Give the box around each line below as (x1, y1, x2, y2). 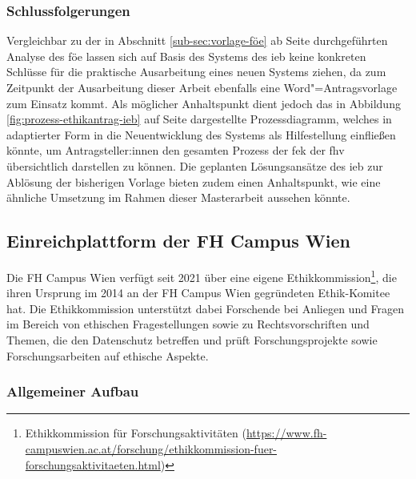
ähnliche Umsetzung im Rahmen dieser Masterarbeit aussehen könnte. (6, 189, 350, 206)
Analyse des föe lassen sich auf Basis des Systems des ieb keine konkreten (6, 47, 366, 64)
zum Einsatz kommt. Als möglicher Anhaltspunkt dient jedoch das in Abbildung (6, 95, 401, 111)
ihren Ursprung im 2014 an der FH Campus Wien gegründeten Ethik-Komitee (6, 284, 390, 301)
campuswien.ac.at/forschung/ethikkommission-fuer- (25, 440, 278, 457)
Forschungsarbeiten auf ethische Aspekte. (6, 347, 209, 364)
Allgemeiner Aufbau (6, 381, 139, 401)
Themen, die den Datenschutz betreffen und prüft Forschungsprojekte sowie (6, 331, 378, 348)
